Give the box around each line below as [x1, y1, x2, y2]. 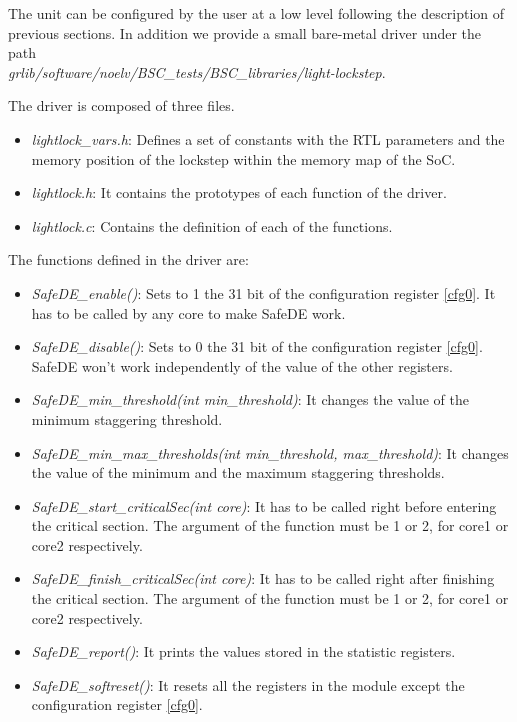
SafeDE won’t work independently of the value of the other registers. [31, 355, 453, 376]
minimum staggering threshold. [31, 408, 223, 429]
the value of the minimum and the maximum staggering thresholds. [31, 462, 445, 483]
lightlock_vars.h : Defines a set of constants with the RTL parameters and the [31, 128, 505, 149]
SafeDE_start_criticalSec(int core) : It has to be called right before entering [31, 495, 497, 516]
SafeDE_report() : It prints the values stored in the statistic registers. [31, 641, 456, 662]
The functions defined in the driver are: [8, 249, 249, 270]
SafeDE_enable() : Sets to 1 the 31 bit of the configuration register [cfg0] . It [31, 282, 496, 303]
